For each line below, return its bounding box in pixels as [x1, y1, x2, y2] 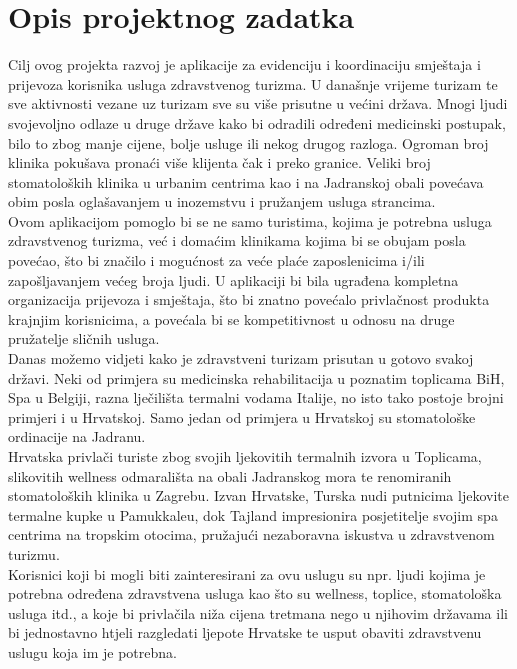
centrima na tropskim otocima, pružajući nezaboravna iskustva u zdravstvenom [8, 524, 495, 545]
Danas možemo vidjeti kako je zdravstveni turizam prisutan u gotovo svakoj [8, 348, 474, 369]
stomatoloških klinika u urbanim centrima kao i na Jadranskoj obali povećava [8, 171, 484, 192]
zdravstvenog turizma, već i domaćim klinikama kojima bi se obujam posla [8, 230, 466, 251]
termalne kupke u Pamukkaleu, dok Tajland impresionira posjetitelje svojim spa [8, 504, 498, 525]
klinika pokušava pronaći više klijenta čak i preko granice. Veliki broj [8, 152, 431, 173]
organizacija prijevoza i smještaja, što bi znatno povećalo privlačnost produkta [8, 289, 490, 310]
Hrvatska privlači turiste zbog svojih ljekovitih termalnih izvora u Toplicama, [8, 446, 482, 466]
